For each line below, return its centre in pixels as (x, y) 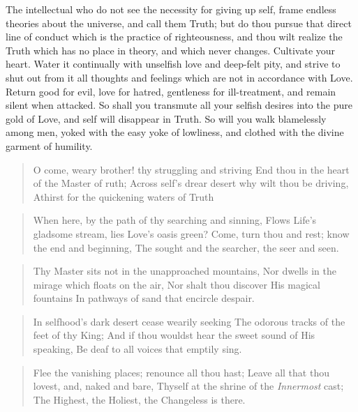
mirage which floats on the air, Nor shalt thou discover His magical (177, 284)
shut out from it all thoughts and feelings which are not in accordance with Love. (179, 77)
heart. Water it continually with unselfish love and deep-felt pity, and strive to (173, 64)
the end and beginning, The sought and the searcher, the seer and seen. (186, 247)
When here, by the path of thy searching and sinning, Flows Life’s (175, 220)
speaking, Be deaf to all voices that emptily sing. (137, 349)
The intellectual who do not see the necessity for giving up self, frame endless (171, 9)
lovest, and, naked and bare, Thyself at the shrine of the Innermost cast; (188, 386)
